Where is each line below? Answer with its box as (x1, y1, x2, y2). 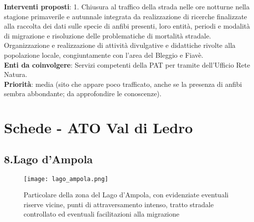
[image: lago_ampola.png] (24, 175, 108, 183)
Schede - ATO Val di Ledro (4, 117, 193, 138)
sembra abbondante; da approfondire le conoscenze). (4, 88, 161, 99)
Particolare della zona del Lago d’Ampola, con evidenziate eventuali (24, 189, 229, 200)
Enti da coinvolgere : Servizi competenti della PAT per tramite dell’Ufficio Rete (4, 59, 250, 70)
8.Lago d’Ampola (4, 151, 93, 166)
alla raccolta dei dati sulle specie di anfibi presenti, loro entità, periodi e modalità (4, 21, 250, 31)
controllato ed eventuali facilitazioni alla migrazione (24, 209, 180, 219)
